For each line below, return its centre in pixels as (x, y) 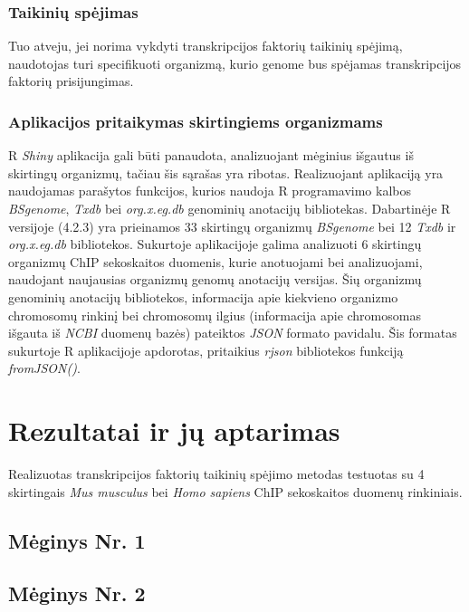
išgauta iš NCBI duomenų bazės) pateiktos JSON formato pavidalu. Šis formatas (233, 333)
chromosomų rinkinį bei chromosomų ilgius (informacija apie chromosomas (215, 315)
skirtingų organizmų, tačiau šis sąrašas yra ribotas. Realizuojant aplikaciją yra (226, 172)
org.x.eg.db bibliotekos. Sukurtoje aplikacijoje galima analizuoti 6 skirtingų (215, 244)
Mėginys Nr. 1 (77, 540)
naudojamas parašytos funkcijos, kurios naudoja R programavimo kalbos (210, 191)
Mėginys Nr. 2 (77, 593)
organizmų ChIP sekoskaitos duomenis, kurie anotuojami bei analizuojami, (215, 261)
